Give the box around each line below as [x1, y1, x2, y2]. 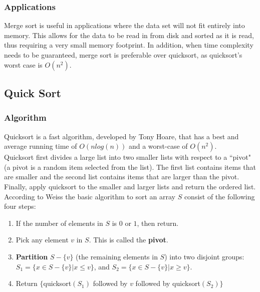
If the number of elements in [16, 217, 103, 228]
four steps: [4, 201, 36, 211]
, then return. [137, 217, 179, 228]
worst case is [4, 59, 43, 70]
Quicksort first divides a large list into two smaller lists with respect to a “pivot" [4, 152, 251, 162]
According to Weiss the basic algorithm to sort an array [4, 191, 175, 201]
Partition [16, 251, 48, 261]
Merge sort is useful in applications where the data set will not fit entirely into [4, 20, 245, 31]
